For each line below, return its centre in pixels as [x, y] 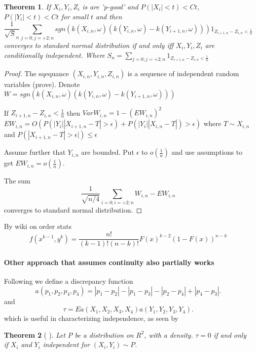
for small [75, 16]
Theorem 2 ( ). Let [35, 334]
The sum [17, 181]
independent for [66, 344]
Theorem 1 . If [27, 6]
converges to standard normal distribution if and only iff [89, 45]
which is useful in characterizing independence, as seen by [91, 318]
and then [109, 16]
